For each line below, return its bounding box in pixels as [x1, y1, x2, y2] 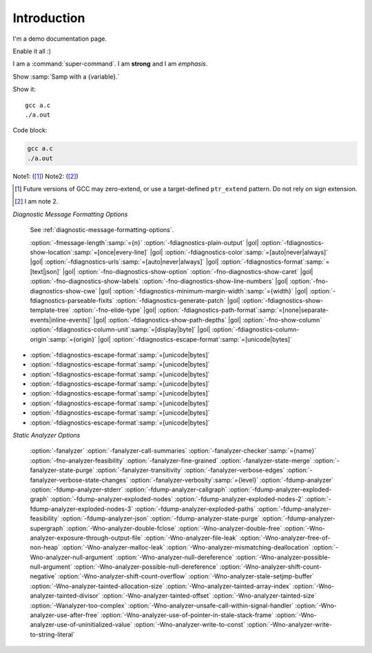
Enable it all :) [12, 47, 52, 55]
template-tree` [30, 306, 72, 314]
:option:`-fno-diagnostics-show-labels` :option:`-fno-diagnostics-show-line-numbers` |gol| [30, 277, 289, 286]
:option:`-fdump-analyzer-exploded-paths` [134, 505, 256, 513]
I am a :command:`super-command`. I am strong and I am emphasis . [12, 59, 208, 68]
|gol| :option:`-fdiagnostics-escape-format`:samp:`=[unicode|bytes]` [97, 335, 293, 343]
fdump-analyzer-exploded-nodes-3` [30, 505, 134, 513]
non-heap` [30, 543, 60, 552]
